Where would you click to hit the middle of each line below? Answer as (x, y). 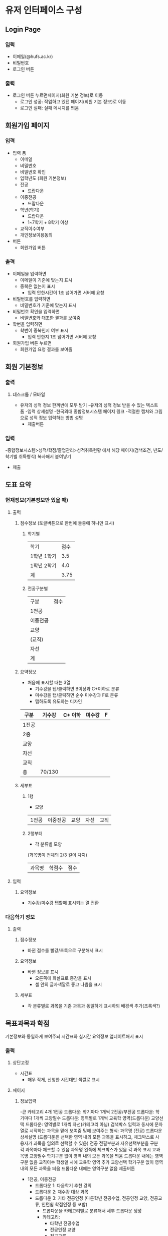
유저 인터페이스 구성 (44, 10)
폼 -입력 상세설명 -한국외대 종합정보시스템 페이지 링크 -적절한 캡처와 (87, 411)
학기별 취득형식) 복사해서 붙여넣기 (38, 456)
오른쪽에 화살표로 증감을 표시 (63, 978)
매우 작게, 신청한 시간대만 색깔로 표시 (64, 1080)
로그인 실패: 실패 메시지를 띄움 (49, 108)
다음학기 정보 (20, 917)
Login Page (23, 29)
